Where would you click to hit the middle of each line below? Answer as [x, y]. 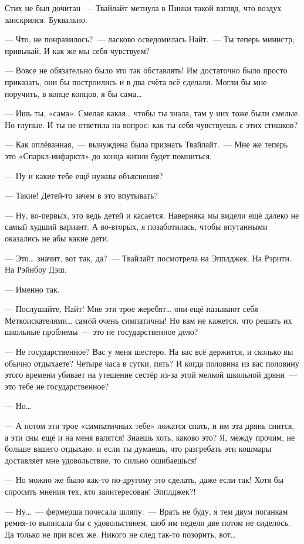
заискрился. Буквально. [46, 19]
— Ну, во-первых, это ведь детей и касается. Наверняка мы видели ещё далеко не [152, 215]
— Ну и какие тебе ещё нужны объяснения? [84, 175]
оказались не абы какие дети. [57, 238]
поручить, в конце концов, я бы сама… [73, 93]
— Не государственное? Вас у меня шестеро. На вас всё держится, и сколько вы [149, 352]
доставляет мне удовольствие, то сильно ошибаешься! [101, 460]
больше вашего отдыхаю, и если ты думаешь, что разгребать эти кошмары [138, 449]
